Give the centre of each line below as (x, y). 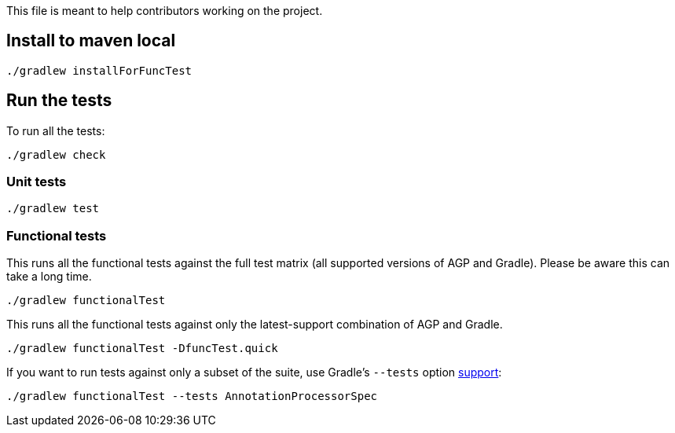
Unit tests (37, 182)
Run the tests (59, 101)
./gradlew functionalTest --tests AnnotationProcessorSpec (192, 396)
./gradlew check (56, 154)
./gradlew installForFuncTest (99, 70)
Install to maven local (91, 41)
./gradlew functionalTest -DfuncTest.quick (142, 349)
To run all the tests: (56, 130)
